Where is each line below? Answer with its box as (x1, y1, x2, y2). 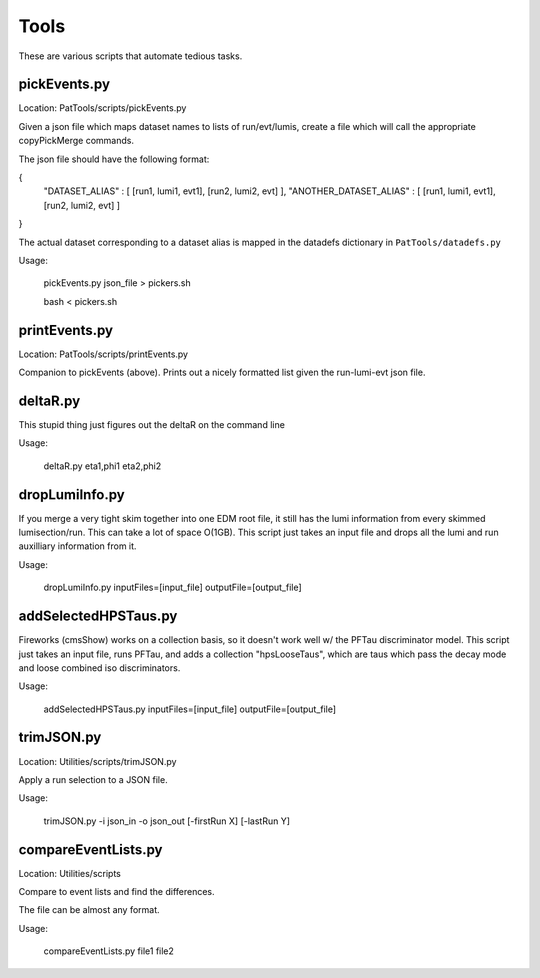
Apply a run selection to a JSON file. (18, 773, 169, 785)
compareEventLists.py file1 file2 (43, 945, 175, 957)
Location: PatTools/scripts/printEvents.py (18, 348, 189, 360)
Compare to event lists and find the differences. (18, 886, 215, 898)
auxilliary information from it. (18, 540, 137, 552)
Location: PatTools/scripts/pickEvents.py (18, 102, 187, 114)
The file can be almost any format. (18, 904, 160, 916)
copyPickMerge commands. (18, 135, 135, 147)
